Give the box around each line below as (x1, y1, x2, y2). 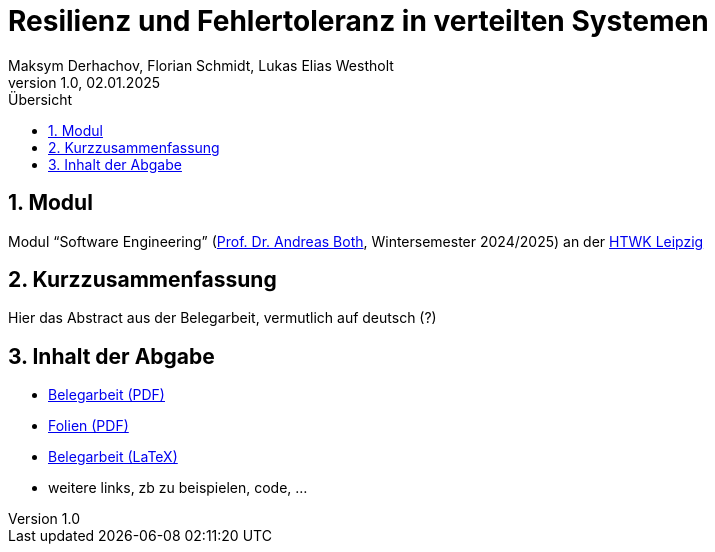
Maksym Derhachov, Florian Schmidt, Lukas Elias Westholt (8, 56, 394, 74)
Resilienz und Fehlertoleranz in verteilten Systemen (8, 4, 709, 38)
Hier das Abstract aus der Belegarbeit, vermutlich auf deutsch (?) (8, 309, 437, 327)
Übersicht (8, 90, 73, 108)
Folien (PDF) (48, 417, 129, 435)
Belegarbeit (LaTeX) (48, 448, 178, 466)
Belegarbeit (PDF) (48, 386, 165, 404)
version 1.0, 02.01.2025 (8, 73, 161, 91)
